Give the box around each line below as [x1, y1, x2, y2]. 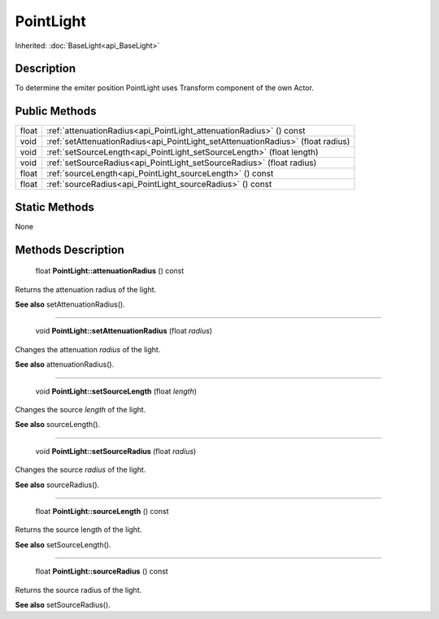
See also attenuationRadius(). [15, 360, 115, 369]
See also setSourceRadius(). [15, 599, 111, 609]
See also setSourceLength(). [15, 539, 111, 549]
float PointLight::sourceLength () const [35, 506, 169, 516]
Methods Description [15, 242, 125, 256]
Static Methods [15, 200, 95, 214]
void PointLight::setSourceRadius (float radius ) [35, 446, 197, 456]
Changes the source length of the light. [15, 405, 146, 415]
